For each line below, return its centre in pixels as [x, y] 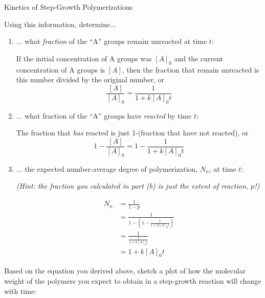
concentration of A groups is [61, 69]
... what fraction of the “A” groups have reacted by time [104, 115]
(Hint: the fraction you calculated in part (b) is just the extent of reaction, [132, 186]
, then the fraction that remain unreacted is [191, 69]
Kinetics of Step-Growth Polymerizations [68, 7]
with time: [20, 291]
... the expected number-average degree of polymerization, [107, 168]
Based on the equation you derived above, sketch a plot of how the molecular [125, 271]
